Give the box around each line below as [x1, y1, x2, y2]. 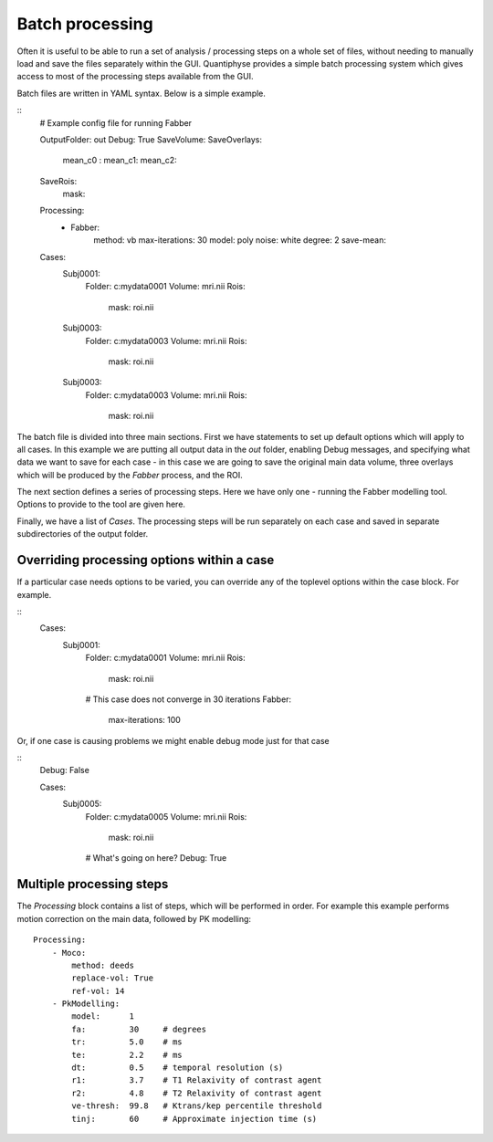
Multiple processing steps [16, 876, 169, 892]
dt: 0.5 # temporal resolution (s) [71, 1063, 284, 1073]
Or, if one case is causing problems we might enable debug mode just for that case [16, 735, 330, 746]
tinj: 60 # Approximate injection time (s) [71, 1114, 318, 1124]
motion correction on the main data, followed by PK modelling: [16, 913, 251, 924]
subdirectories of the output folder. [16, 529, 149, 540]
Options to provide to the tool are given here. [16, 498, 186, 510]
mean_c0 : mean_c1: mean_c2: [62, 155, 177, 166]
